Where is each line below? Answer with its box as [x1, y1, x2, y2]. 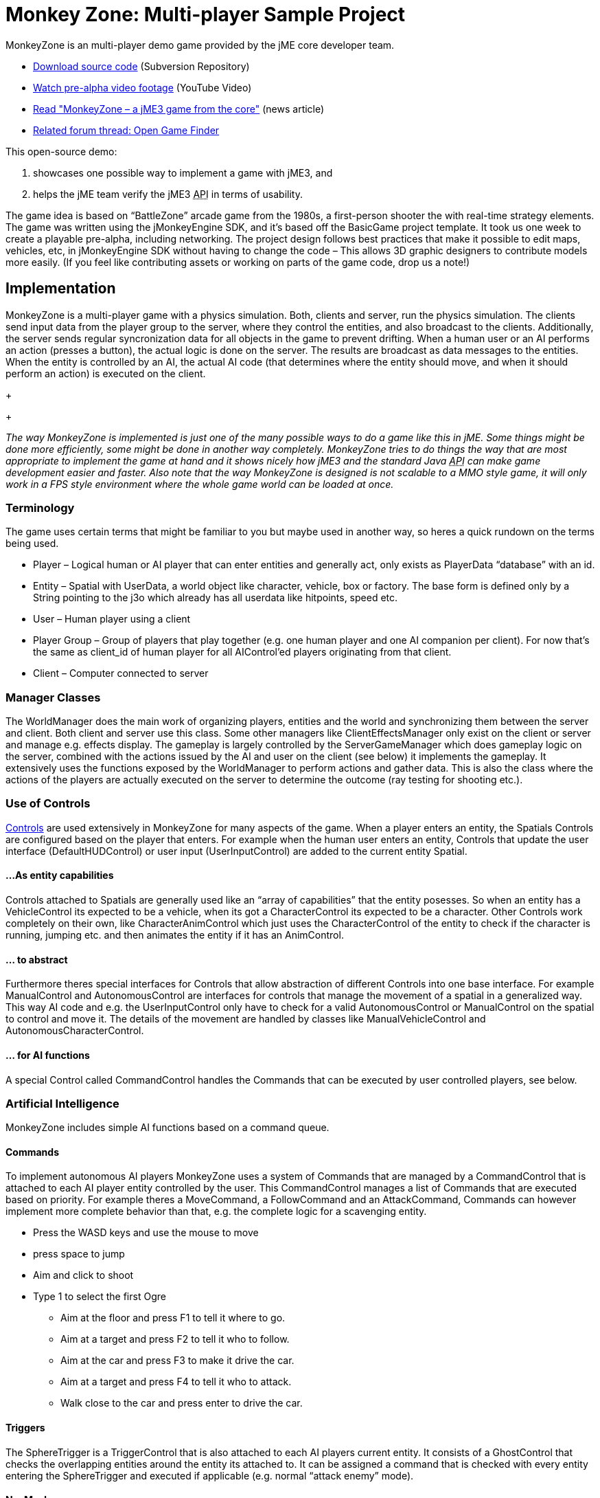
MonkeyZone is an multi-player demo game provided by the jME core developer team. [5, 38, 395, 51]
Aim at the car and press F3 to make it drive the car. [60, 1354, 295, 1367]
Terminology [5, 500, 75, 515]
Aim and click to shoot [33, 1269, 134, 1282]
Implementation [5, 280, 116, 298]
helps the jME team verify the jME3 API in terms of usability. [33, 188, 303, 200]
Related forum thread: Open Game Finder [33, 124, 220, 136]
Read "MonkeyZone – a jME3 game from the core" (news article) [33, 102, 325, 115]
